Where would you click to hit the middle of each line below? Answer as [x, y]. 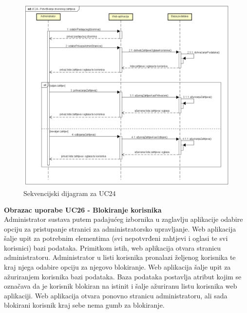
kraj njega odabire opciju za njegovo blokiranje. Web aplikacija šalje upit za [117, 267]
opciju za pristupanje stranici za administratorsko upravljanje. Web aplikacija [120, 228]
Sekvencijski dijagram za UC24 [70, 193]
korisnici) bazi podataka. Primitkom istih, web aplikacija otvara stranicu [113, 247]
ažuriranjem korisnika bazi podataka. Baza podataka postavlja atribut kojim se [123, 276]
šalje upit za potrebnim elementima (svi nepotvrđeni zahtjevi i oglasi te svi [116, 238]
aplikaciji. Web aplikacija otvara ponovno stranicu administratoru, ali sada [116, 295]
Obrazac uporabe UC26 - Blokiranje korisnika [83, 209]
